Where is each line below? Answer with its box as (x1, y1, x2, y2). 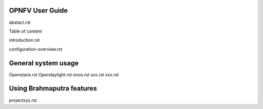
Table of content (9, 28, 42, 34)
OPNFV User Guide (9, 6, 68, 15)
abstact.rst (9, 19, 31, 25)
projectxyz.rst (9, 97, 37, 103)
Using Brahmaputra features (9, 84, 97, 92)
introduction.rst (9, 37, 40, 43)
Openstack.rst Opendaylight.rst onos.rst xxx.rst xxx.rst (9, 72, 119, 77)
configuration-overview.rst (9, 46, 63, 52)
